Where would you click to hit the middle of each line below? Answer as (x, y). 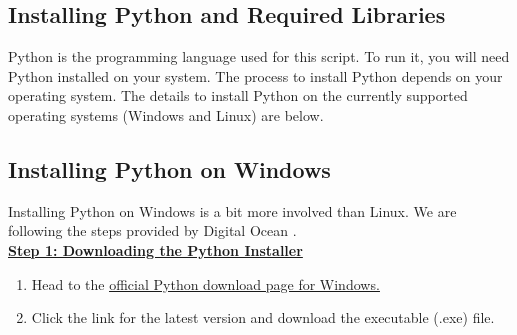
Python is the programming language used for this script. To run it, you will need (259, 56)
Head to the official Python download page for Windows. (205, 283)
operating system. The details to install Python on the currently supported (238, 95)
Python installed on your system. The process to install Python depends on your (255, 75)
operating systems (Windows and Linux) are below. (166, 114)
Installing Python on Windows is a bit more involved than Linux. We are (232, 210)
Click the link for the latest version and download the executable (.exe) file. (263, 317)
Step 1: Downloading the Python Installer (155, 249)
